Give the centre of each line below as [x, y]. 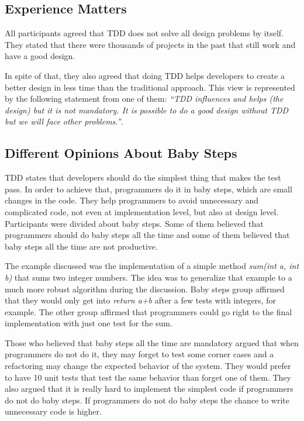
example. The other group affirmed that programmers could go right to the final [148, 311]
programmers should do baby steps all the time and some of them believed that [147, 235]
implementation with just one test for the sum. [89, 323]
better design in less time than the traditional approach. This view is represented [150, 87]
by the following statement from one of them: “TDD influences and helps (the [144, 99]
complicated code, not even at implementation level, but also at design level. [142, 211]
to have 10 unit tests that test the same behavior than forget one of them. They [148, 377]
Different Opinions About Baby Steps [121, 153]
